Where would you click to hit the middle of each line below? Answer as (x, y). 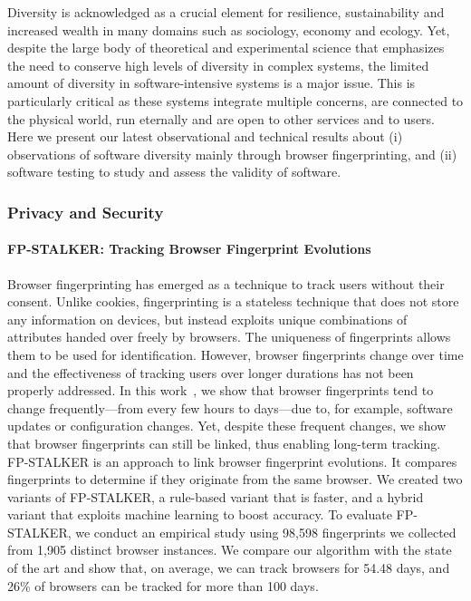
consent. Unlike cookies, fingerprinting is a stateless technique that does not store (233, 301)
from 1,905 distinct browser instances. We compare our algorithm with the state (230, 550)
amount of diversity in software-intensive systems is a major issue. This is (211, 83)
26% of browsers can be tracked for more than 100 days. (163, 585)
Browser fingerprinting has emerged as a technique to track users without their (226, 283)
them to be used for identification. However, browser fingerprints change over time (235, 354)
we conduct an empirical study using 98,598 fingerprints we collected (266, 532)
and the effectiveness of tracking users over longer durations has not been (211, 372)
